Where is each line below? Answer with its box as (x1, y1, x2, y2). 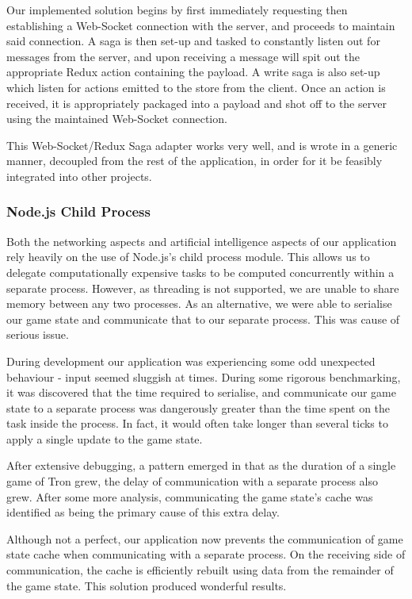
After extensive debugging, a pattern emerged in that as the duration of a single (6, 457, 396, 474)
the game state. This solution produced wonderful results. (6, 577, 287, 593)
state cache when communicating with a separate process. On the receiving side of (6, 546, 406, 563)
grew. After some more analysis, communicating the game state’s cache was (6, 488, 373, 505)
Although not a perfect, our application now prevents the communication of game (6, 530, 403, 547)
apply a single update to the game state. (6, 430, 203, 447)
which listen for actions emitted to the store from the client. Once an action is (6, 79, 386, 95)
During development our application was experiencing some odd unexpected (6, 352, 376, 369)
